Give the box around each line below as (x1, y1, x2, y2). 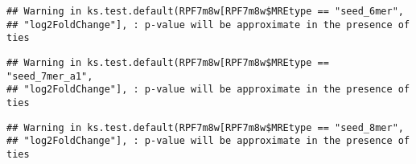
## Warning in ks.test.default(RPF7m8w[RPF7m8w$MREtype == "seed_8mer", (6, 121, 404, 133)
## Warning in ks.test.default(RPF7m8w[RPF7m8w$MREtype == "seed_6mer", (6, 6, 404, 17)
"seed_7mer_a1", (6, 70, 93, 82)
